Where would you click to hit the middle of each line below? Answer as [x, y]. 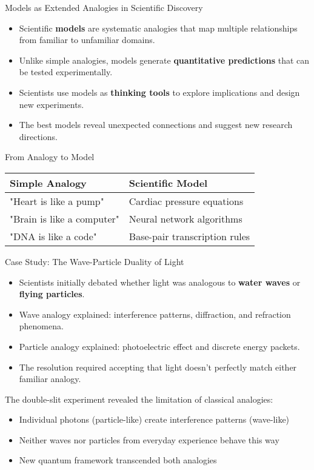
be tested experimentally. [66, 72]
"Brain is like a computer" [65, 218]
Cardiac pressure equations [186, 201]
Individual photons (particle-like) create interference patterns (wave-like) [154, 419]
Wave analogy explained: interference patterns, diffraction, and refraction [155, 314]
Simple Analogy [48, 183]
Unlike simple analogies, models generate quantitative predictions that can [164, 60]
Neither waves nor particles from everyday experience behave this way [149, 439]
